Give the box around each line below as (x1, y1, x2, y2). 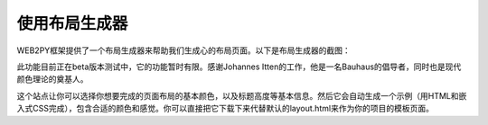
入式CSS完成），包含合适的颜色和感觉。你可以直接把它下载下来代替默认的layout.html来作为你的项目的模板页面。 (16, 103, 434, 114)
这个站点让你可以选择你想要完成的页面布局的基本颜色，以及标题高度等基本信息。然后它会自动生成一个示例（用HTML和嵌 (16, 90, 467, 101)
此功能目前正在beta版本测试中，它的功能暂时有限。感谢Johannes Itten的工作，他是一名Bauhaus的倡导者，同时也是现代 (16, 61, 462, 72)
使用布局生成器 (16, 13, 128, 33)
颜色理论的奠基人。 (16, 74, 89, 85)
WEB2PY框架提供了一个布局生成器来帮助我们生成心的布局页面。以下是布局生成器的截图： (16, 45, 352, 56)
